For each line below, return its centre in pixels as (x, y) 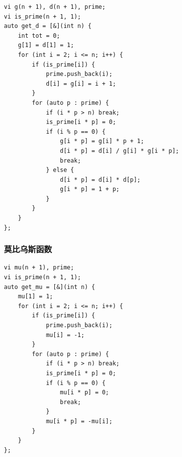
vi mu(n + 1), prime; (39, 268)
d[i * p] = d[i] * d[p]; (100, 180)
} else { (60, 170)
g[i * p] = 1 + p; (90, 189)
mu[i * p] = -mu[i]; (79, 421)
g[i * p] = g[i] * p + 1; (102, 141)
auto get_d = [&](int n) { (48, 26)
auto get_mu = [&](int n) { (50, 287)
